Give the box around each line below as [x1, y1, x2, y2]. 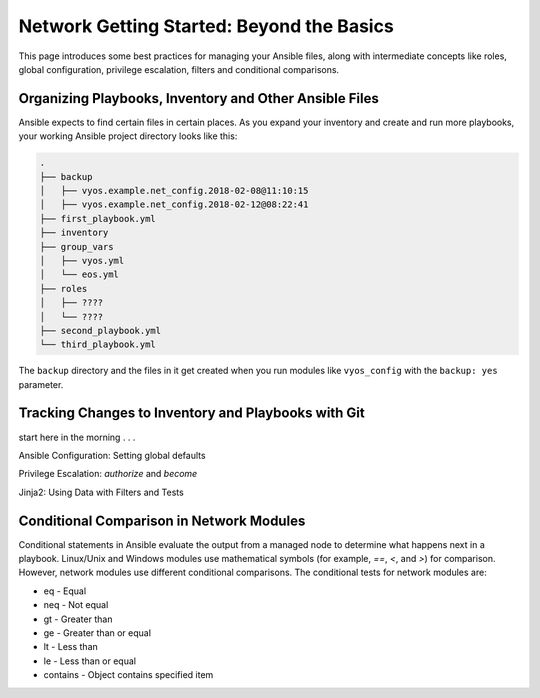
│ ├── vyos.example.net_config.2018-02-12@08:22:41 [39, 199, 309, 210]
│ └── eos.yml [39, 269, 120, 280]
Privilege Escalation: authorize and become [18, 468, 198, 480]
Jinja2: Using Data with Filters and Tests [18, 486, 184, 498]
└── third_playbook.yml [39, 339, 157, 350]
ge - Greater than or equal [43, 627, 152, 639]
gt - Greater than [43, 613, 113, 625]
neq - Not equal [43, 599, 109, 611]
